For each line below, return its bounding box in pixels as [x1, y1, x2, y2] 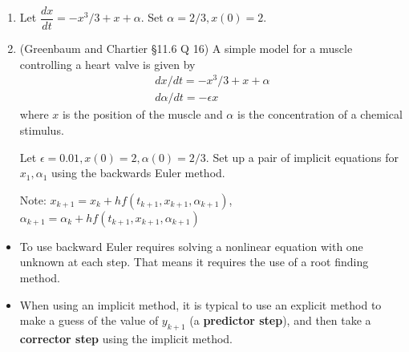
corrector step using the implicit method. [19, 330, 233, 346]
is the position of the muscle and [62, 106, 223, 123]
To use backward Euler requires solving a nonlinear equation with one [19, 237, 363, 254]
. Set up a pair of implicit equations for [205, 148, 399, 165]
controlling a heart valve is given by [19, 55, 196, 72]
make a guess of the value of [19, 312, 159, 329]
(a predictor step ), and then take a [189, 312, 371, 329]
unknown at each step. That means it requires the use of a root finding [19, 253, 369, 270]
